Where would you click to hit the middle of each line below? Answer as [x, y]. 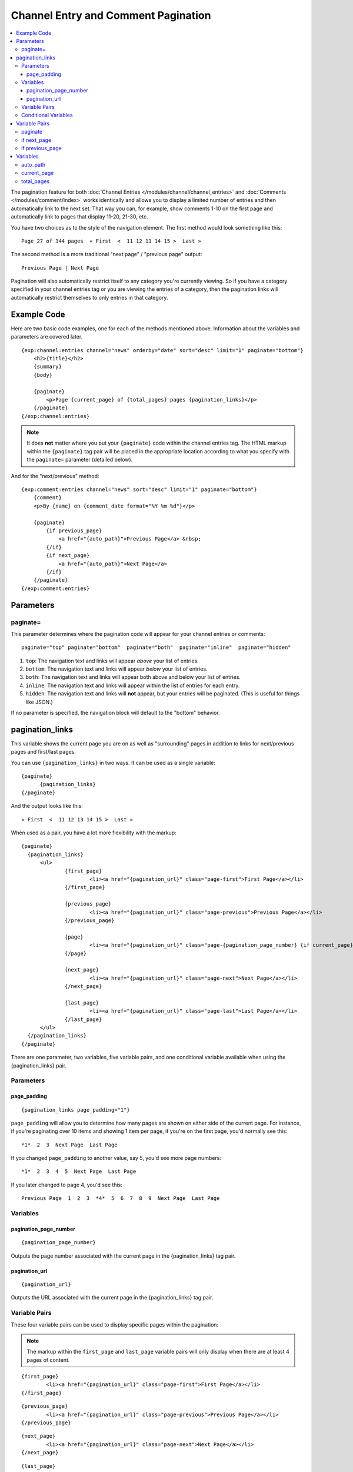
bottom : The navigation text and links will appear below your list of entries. [117, 669]
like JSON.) [39, 702]
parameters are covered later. [47, 337]
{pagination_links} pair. [39, 1065]
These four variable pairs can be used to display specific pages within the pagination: [115, 1324]
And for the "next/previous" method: [55, 476]
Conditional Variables [47, 115]
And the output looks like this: [47, 806]
